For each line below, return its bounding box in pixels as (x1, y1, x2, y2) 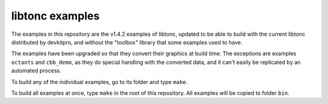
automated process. (11, 67, 62, 74)
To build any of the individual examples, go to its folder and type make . (11, 78, 188, 85)
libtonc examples (11, 9, 100, 23)
